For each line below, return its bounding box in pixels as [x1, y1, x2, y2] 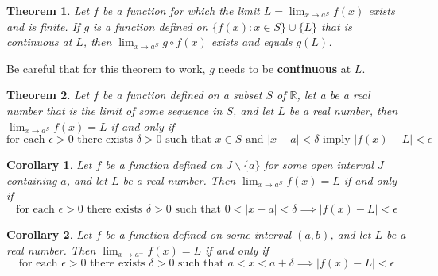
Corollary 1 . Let [6, 156, 92, 173]
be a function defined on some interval [105, 225, 292, 242]
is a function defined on [93, 17, 208, 34]
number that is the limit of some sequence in [6, 102, 223, 118]
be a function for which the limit [103, 2, 260, 18]
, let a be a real [297, 86, 370, 103]
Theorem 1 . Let [6, 2, 90, 18]
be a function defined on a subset [103, 86, 262, 103]
